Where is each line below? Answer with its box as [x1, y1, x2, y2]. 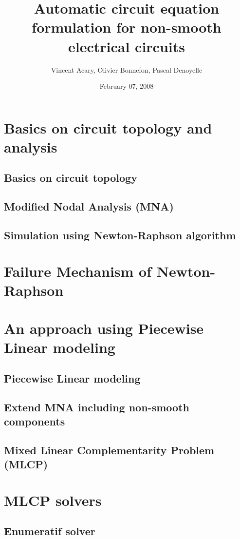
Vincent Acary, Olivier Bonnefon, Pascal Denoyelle [51, 64, 203, 75]
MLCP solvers [4, 490, 102, 510]
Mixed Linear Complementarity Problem [4, 442, 215, 457]
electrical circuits [68, 36, 185, 56]
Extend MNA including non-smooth [4, 399, 189, 414]
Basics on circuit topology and [4, 117, 212, 137]
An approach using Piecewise [4, 318, 204, 338]
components [4, 414, 65, 429]
